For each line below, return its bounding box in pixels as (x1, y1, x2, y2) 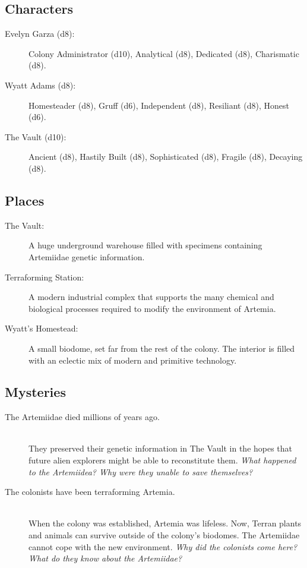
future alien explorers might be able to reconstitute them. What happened (29, 454, 296, 466)
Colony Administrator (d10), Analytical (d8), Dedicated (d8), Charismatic (29, 47, 299, 59)
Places (5, 191, 45, 209)
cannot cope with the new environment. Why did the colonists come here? (29, 540, 297, 553)
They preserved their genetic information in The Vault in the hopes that (29, 442, 293, 455)
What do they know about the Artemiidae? (29, 552, 182, 564)
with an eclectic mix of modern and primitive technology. (29, 354, 237, 366)
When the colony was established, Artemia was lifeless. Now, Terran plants (29, 517, 302, 529)
